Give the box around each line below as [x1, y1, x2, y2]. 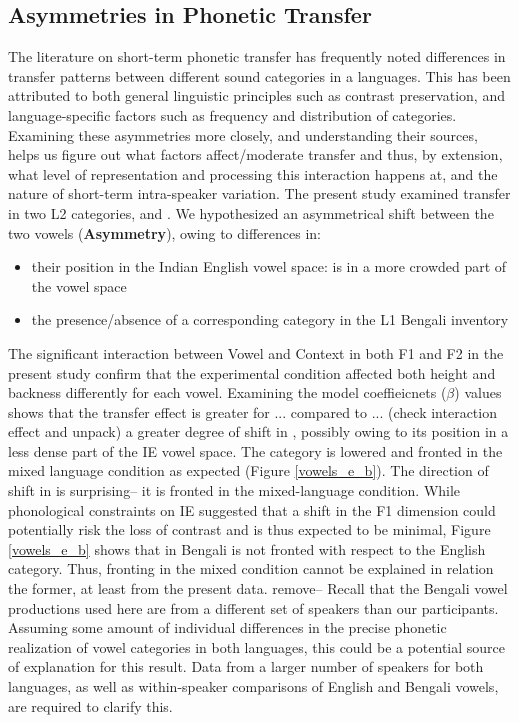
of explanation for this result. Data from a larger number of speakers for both [8, 656, 484, 677]
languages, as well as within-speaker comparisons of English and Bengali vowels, [8, 676, 499, 697]
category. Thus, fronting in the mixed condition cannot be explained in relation [8, 558, 494, 579]
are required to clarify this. [8, 695, 173, 716]
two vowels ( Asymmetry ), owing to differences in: [8, 222, 322, 243]
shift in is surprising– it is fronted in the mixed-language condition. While [8, 480, 461, 501]
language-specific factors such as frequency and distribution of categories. [8, 104, 457, 125]
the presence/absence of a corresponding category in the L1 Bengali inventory [31, 309, 509, 330]
